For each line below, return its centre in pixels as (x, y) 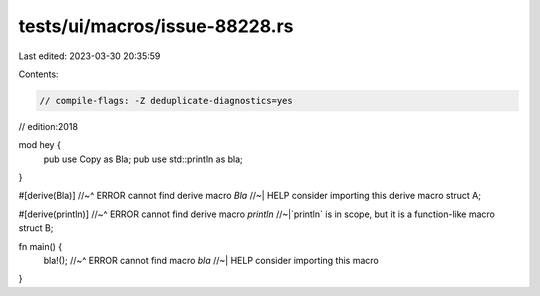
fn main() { (40, 246)
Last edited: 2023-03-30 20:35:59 (89, 56)
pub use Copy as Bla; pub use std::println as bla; (143, 159)
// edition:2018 (48, 126)
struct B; (36, 228)
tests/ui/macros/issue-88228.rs (156, 26)
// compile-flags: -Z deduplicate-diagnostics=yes (166, 100)
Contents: (38, 74)
